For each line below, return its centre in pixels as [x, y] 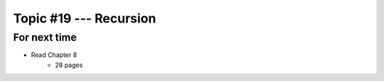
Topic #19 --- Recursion [85, 18]
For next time [45, 37]
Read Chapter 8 [54, 55]
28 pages [69, 65]
